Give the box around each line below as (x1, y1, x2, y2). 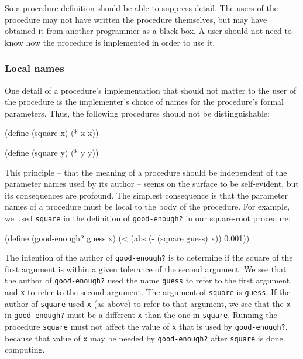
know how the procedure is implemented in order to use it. (5, 36, 215, 48)
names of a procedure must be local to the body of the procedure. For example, (5, 200, 290, 213)
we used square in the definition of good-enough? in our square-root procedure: (5, 211, 291, 224)
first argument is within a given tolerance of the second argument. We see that (5, 262, 287, 275)
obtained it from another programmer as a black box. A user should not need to (5, 25, 292, 37)
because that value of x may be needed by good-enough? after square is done (5, 331, 283, 344)
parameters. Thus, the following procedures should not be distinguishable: (5, 107, 270, 119)
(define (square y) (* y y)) (5, 146, 99, 158)
